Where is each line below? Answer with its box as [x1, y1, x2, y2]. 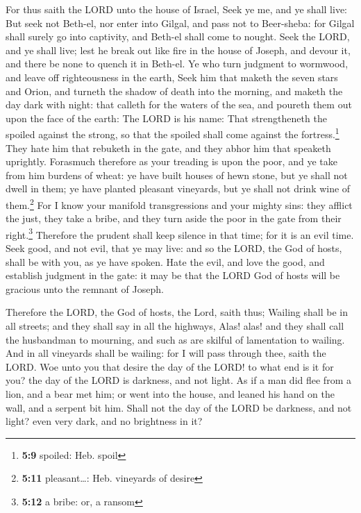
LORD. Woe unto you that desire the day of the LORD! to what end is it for [6, 359, 334, 373]
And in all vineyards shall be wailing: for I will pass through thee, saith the [6, 346, 326, 360]
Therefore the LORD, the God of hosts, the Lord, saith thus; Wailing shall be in [6, 305, 348, 319]
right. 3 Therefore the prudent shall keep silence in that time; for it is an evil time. [6, 225, 354, 242]
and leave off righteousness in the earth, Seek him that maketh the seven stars [6, 69, 338, 84]
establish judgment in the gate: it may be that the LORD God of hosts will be [6, 268, 340, 283]
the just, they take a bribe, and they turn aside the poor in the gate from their [6, 211, 342, 226]
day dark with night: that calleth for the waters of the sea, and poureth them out [6, 97, 352, 112]
